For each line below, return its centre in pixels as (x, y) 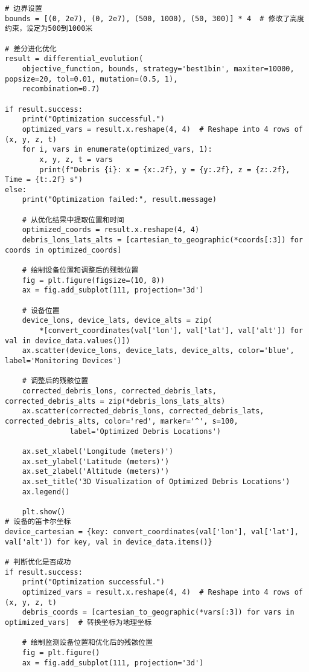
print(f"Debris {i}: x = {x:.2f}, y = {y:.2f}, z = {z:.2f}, (165, 170)
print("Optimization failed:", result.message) (119, 200)
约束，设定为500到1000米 (49, 29)
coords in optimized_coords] (63, 250)
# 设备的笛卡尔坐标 (38, 522)
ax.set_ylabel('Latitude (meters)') (96, 461)
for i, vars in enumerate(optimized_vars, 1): (117, 150)
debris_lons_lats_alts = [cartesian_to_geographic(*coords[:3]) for (162, 240)
